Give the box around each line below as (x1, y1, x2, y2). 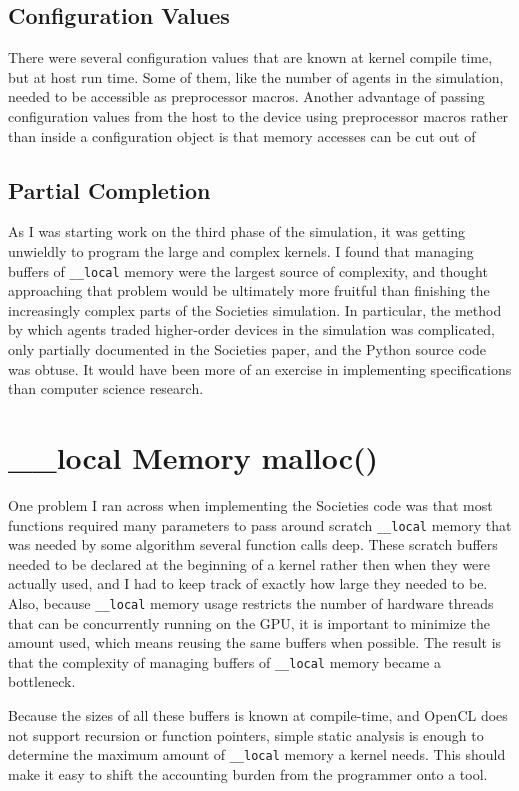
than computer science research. (8, 378, 204, 399)
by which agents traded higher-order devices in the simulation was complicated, (8, 319, 495, 340)
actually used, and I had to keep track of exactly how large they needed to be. (8, 573, 488, 594)
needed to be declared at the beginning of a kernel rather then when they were (8, 553, 491, 574)
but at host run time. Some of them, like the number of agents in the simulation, (8, 66, 504, 87)
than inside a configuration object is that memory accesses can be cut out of (8, 125, 476, 146)
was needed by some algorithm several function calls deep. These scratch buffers (8, 534, 498, 555)
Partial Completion (8, 174, 211, 205)
